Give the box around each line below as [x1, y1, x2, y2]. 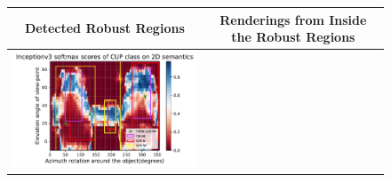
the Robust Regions [231, 28, 355, 46]
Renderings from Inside [219, 10, 367, 28]
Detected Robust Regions [24, 19, 185, 37]
